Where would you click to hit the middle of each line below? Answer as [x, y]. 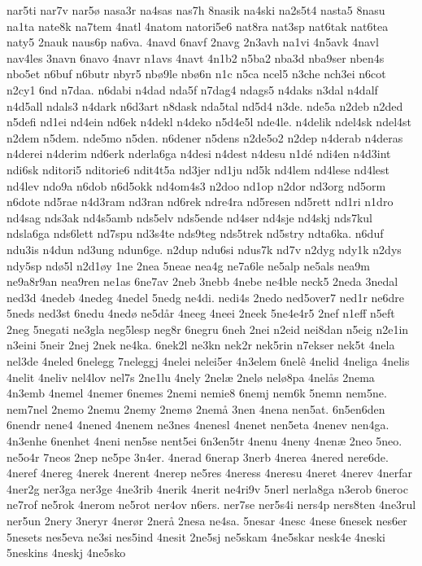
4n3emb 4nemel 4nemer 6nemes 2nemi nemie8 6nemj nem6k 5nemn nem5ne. [197, 393]
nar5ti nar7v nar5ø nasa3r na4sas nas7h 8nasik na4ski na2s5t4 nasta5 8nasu [196, 10]
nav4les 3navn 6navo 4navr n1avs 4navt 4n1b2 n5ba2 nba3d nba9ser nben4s [196, 57]
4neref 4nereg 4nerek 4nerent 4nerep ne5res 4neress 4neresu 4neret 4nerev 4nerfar [209, 473]
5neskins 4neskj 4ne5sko [66, 553]
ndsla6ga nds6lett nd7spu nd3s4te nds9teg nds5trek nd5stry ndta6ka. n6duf [195, 233]
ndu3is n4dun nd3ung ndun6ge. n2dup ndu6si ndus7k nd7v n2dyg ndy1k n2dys [204, 249]
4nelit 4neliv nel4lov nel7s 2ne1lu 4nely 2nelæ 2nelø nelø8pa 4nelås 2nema [191, 377]
